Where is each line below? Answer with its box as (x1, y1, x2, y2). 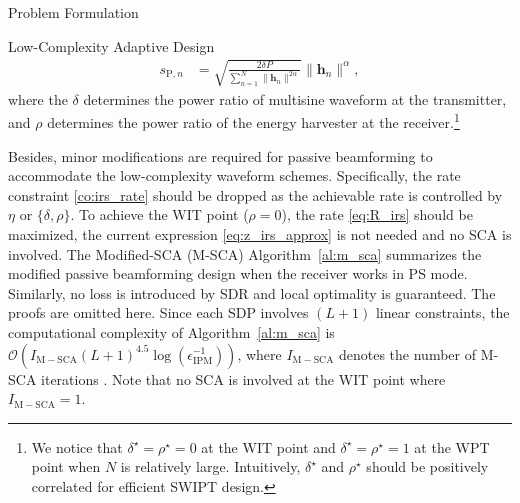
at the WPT (414, 436, 490, 457)
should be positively (366, 456, 489, 477)
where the (8, 88, 68, 109)
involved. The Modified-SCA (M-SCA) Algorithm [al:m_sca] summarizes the (8, 243, 482, 264)
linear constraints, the (375, 302, 510, 323)
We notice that (31, 436, 123, 457)
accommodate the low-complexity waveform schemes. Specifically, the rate (8, 165, 461, 186)
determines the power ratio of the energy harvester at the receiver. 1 (47, 109, 460, 133)
